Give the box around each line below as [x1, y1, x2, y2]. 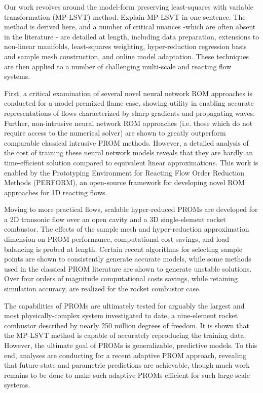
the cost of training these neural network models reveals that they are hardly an [4, 147, 253, 158]
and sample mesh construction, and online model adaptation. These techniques [4, 51, 249, 61]
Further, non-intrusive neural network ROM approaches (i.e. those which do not [4, 117, 253, 128]
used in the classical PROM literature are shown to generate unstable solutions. [4, 263, 252, 274]
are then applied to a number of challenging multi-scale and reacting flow [4, 61, 232, 71]
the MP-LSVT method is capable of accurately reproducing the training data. [4, 330, 246, 340]
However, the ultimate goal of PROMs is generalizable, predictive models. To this [4, 340, 257, 350]
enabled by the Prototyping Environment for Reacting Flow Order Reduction [4, 167, 245, 178]
